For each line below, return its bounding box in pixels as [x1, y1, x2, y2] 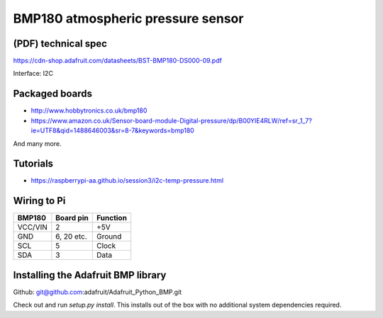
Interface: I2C [13, 69, 53, 78]
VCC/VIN [17, 222, 48, 232]
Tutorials [13, 158, 53, 170]
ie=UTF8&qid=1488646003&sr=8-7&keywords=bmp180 [30, 126, 194, 135]
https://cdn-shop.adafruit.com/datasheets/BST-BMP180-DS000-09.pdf [13, 57, 223, 65]
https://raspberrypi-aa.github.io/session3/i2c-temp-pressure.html [30, 176, 223, 185]
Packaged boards [13, 88, 92, 100]
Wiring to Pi [13, 195, 66, 207]
